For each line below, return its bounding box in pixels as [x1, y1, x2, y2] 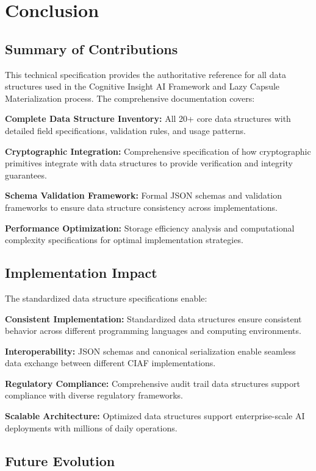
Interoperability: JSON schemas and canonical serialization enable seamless [5, 344, 296, 357]
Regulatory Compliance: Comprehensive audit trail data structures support [5, 377, 300, 389]
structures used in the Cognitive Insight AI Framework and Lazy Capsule [5, 80, 280, 93]
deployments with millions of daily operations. [5, 421, 178, 434]
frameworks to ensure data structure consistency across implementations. [5, 200, 278, 213]
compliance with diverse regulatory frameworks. [5, 389, 184, 402]
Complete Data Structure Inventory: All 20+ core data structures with [5, 112, 291, 125]
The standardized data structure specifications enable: [5, 291, 207, 304]
